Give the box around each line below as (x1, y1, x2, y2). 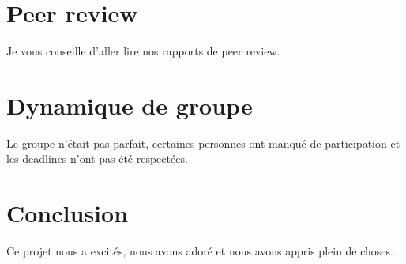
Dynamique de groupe (6, 89, 253, 121)
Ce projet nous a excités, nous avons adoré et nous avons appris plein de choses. (6, 243, 393, 259)
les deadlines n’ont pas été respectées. (6, 150, 188, 167)
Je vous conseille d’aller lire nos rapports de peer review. (6, 43, 280, 59)
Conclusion (6, 197, 129, 229)
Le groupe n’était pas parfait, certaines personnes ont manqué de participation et (6, 134, 400, 151)
